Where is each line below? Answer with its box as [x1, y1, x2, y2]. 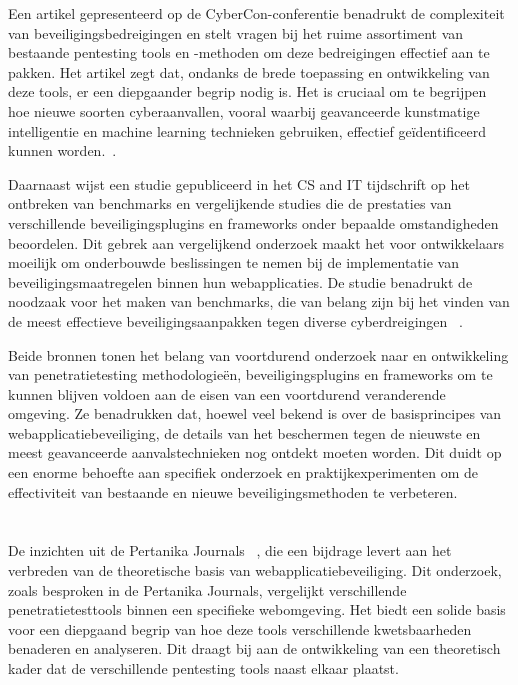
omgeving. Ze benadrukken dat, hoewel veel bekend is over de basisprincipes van [8, 403, 502, 424]
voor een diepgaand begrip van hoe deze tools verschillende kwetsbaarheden [8, 618, 472, 639]
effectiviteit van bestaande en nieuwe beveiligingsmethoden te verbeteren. [8, 481, 458, 502]
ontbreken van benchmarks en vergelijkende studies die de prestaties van [8, 193, 452, 214]
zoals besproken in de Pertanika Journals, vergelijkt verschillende [8, 579, 407, 600]
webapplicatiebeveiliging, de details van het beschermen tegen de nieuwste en [8, 422, 481, 443]
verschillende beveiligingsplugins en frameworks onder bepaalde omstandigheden [8, 212, 499, 233]
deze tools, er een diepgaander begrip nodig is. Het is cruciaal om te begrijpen [8, 81, 487, 102]
